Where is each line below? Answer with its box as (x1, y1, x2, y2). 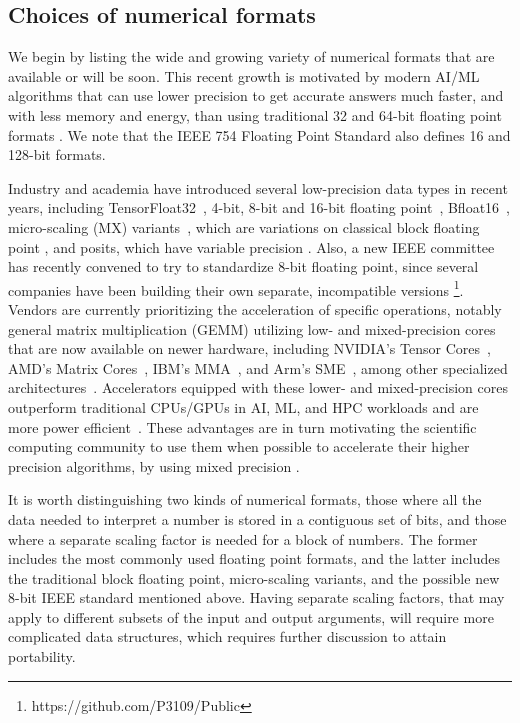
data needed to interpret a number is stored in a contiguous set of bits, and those (8, 508, 507, 529)
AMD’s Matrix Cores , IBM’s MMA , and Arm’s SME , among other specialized (8, 357, 508, 378)
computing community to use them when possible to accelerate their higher (8, 436, 470, 457)
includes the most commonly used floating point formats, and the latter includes (8, 548, 501, 569)
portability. (8, 646, 76, 667)
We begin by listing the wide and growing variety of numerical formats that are (8, 46, 495, 67)
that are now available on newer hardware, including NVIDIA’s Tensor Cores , (8, 338, 491, 359)
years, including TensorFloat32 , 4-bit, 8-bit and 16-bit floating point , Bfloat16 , (8, 197, 511, 218)
